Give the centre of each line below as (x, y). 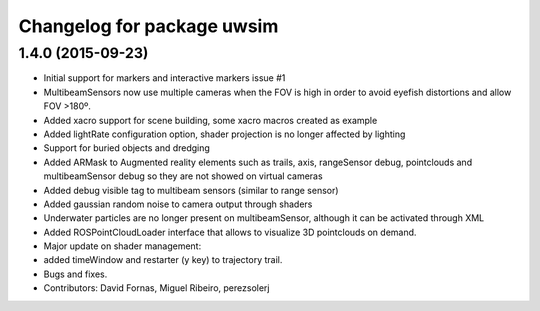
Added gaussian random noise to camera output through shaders (178, 204)
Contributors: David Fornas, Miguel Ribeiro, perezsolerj (156, 288)
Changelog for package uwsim (148, 26)
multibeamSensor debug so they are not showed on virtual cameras (183, 176)
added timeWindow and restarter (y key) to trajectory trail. (163, 260)
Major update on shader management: (122, 246)
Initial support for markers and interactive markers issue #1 (164, 78)
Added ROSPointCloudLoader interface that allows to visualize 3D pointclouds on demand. (230, 232)
